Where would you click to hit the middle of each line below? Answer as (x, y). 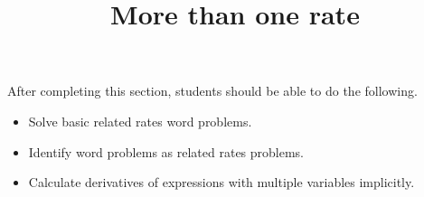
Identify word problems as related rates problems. (166, 151)
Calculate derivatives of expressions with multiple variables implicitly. (221, 182)
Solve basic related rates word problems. (140, 121)
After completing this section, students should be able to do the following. (212, 91)
